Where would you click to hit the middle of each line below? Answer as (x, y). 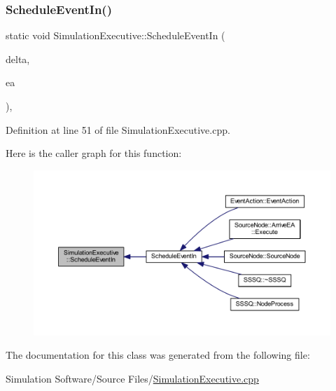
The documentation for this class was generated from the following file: (158, 355)
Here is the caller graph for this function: (94, 153)
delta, (18, 59)
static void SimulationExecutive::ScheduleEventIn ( (115, 35)
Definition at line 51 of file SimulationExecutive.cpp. (118, 129)
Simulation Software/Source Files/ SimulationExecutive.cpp (132, 378)
